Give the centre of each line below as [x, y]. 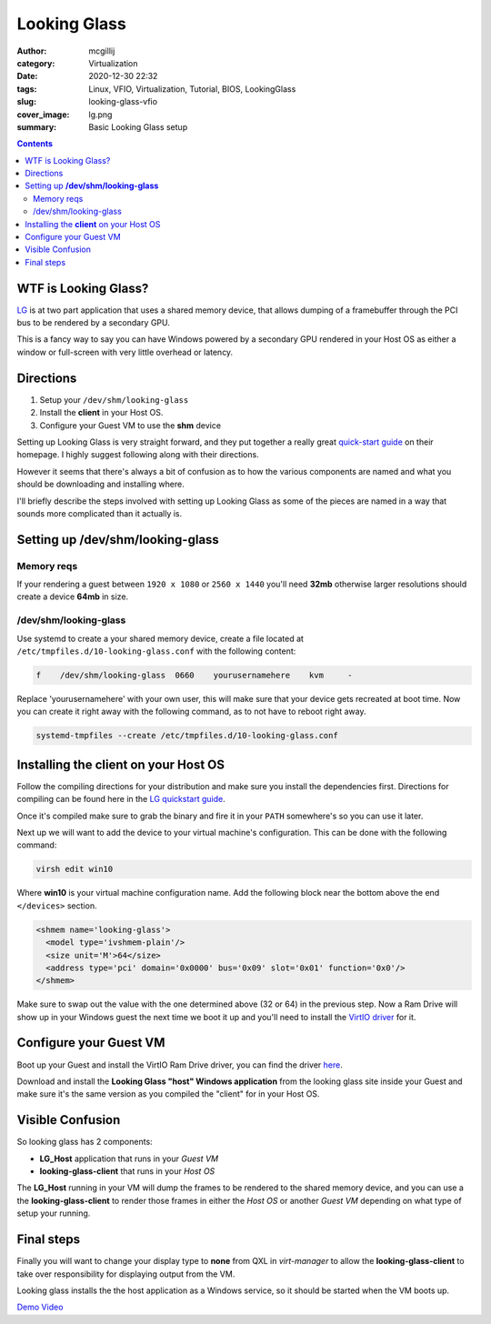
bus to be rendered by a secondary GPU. [93, 323]
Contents [35, 144]
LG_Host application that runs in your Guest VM [129, 1158]
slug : [26, 102]
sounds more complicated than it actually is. [100, 513]
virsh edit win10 [75, 869]
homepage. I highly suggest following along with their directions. [138, 455]
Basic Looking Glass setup [138, 126]
